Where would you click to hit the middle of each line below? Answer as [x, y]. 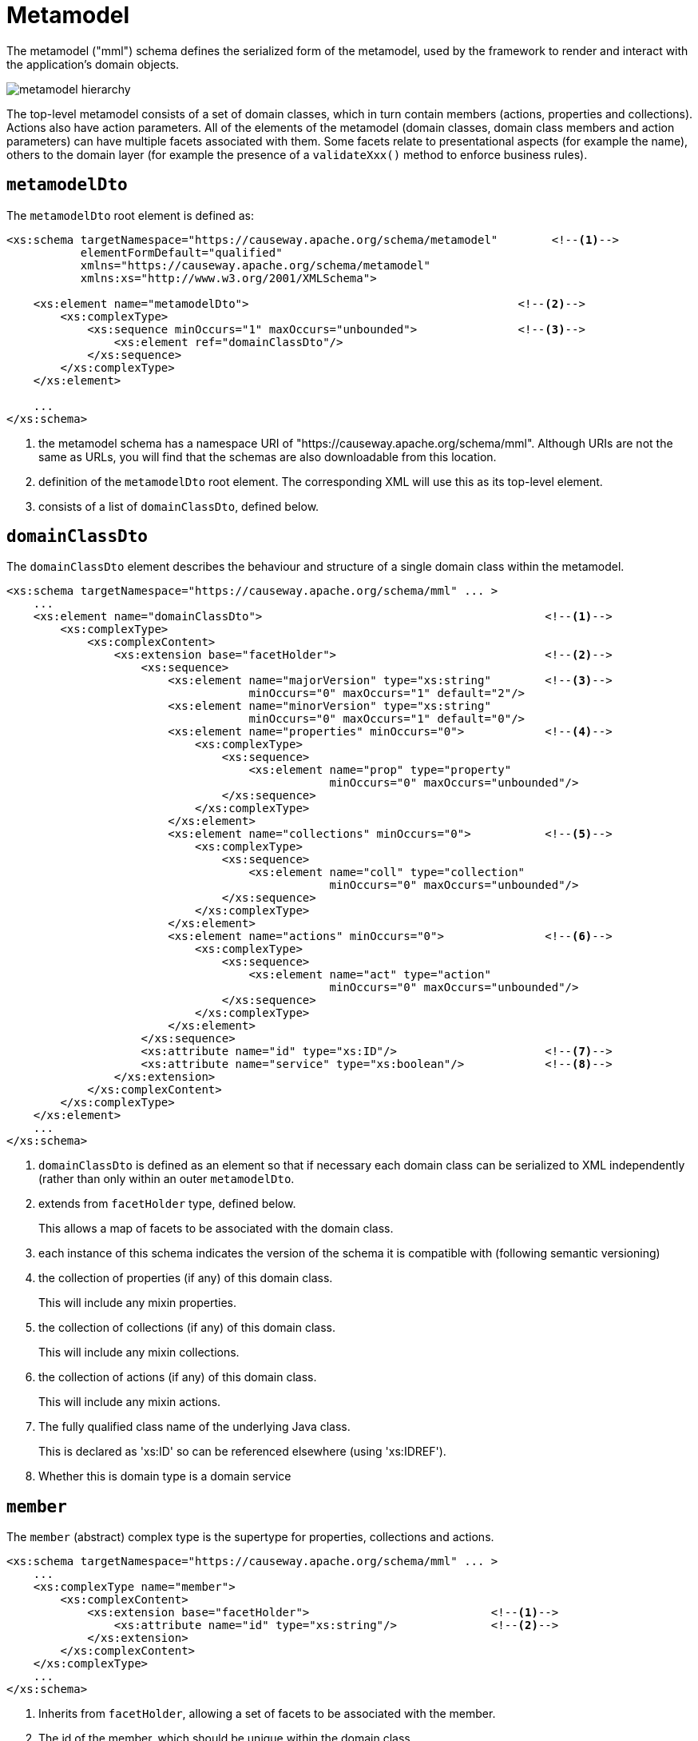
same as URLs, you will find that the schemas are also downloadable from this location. [268, 456]
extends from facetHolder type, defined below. [167, 1204]
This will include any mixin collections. [139, 1353]
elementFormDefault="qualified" [181, 252]
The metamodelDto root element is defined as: [131, 215]
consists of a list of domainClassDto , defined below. [179, 506]
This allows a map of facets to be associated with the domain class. [216, 1229]
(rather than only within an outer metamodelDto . [167, 1179]
